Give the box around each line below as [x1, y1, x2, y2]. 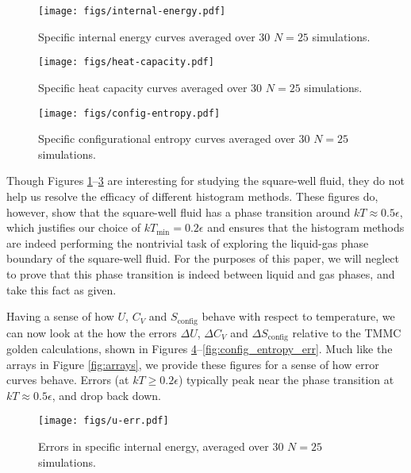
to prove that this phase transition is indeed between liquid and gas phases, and [6, 265, 395, 282]
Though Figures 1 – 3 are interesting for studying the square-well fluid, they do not [6, 172, 405, 189]
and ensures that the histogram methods [207, 219, 405, 236]
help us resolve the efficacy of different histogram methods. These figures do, [6, 187, 378, 204]
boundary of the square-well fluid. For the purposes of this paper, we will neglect [6, 250, 400, 267]
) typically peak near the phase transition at [178, 371, 394, 388]
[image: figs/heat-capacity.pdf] [38, 56, 214, 68]
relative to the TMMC [292, 324, 401, 340]
